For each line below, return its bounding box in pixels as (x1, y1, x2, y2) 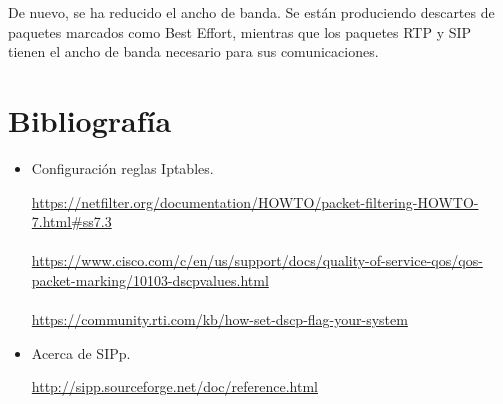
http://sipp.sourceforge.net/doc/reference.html (31, 376, 318, 397)
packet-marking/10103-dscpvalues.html (31, 269, 269, 290)
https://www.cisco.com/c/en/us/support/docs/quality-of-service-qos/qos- (31, 250, 483, 271)
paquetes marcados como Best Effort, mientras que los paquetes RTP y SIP (8, 21, 472, 42)
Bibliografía (8, 99, 172, 140)
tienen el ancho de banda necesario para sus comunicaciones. (8, 41, 379, 62)
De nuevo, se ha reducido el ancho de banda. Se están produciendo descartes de (8, 2, 495, 22)
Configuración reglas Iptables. (31, 157, 214, 178)
